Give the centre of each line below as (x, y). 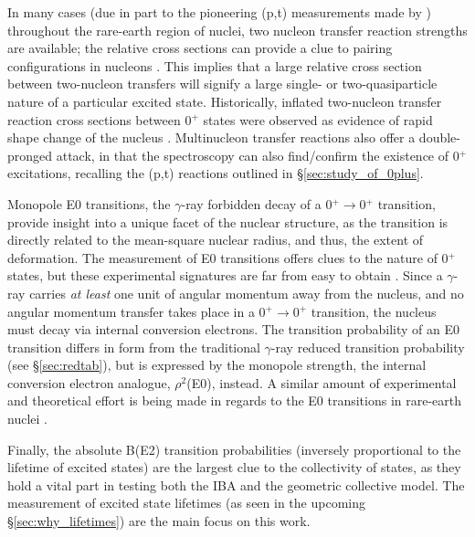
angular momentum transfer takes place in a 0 (137, 311)
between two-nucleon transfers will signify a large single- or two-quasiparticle (222, 84)
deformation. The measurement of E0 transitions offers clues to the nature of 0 (228, 257)
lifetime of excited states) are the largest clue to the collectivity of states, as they (234, 467)
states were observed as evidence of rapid (318, 119)
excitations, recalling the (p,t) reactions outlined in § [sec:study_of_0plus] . (216, 173)
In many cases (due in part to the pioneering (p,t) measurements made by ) (219, 12)
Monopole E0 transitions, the (89, 203)
